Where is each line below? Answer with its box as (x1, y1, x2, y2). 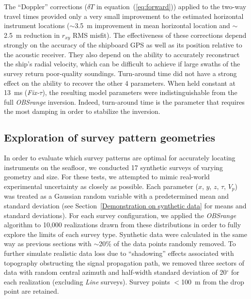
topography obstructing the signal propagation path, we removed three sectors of (4, 257, 245, 268)
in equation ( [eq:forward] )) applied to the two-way (96, 1, 247, 11)
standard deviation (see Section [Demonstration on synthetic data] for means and (4, 201, 247, 211)
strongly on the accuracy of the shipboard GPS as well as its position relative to (4, 40, 242, 50)
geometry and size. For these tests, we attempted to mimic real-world (4, 172, 210, 182)
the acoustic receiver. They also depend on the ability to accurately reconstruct (4, 49, 240, 59)
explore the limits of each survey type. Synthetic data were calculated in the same (4, 229, 247, 239)
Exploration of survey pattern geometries (4, 130, 215, 145)
